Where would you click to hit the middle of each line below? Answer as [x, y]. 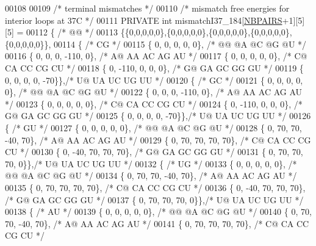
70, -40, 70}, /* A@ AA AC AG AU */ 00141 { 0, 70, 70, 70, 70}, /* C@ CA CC [157, 223]
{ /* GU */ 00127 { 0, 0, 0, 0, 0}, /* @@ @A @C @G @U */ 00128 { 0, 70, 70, [153, 127]
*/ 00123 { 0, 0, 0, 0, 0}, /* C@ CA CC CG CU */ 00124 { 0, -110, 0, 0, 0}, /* [154, 103]
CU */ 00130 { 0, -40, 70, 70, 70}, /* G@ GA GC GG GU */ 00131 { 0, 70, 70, [154, 152]
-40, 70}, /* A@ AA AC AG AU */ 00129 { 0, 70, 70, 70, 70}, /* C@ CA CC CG [158, 139]
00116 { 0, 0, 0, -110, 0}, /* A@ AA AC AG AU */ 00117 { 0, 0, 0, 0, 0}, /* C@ [156, 56]
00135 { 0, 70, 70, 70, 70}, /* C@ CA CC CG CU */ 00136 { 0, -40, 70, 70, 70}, [155, 187]
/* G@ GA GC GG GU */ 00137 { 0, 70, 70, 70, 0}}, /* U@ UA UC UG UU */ [154, 199]
